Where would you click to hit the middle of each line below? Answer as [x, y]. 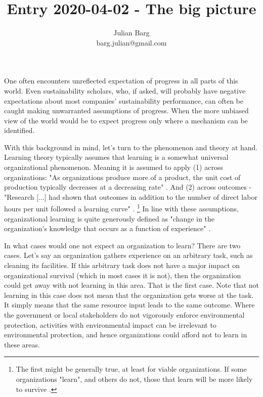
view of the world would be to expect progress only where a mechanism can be [126, 120]
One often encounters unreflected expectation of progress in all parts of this [121, 81]
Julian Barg [131, 33]
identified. [19, 130]
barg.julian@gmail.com [131, 42]
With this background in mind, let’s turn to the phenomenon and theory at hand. [131, 147]
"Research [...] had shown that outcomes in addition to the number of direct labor [131, 196]
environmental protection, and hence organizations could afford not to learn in [126, 335]
